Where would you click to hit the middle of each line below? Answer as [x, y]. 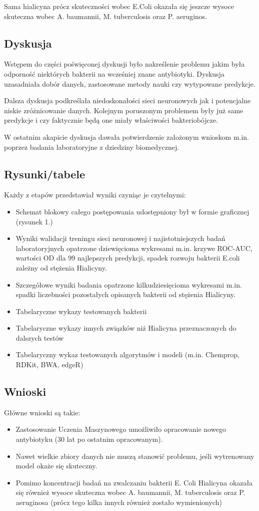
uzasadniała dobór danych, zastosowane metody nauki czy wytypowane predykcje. [130, 83]
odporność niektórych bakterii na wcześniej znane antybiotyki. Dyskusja [114, 73]
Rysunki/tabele [45, 174]
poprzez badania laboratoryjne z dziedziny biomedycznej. [92, 147]
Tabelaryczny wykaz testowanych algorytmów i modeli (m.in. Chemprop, [127, 354]
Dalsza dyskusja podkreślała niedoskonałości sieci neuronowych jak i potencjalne [127, 100]
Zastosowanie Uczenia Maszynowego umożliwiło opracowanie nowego [121, 429]
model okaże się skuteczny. [56, 466]
